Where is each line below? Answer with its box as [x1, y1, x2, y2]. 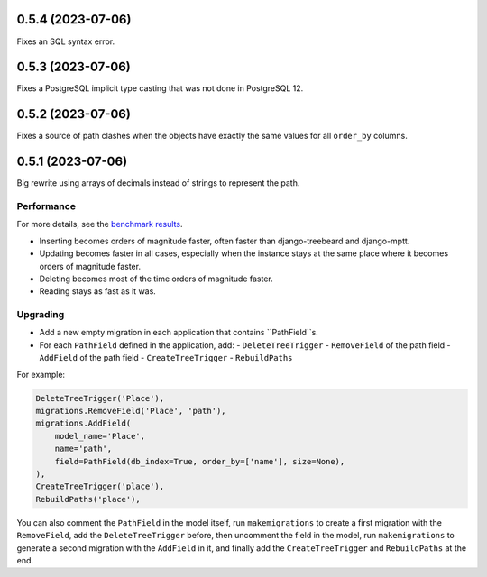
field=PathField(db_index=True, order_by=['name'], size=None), [54, 456, 345, 466]
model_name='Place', [54, 431, 146, 441]
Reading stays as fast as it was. [39, 286, 157, 297]
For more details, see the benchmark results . [16, 219, 183, 230]
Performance [16, 200, 77, 212]
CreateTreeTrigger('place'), [35, 481, 165, 491]
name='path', [54, 444, 113, 454]
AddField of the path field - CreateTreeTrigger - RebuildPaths [39, 353, 293, 363]
